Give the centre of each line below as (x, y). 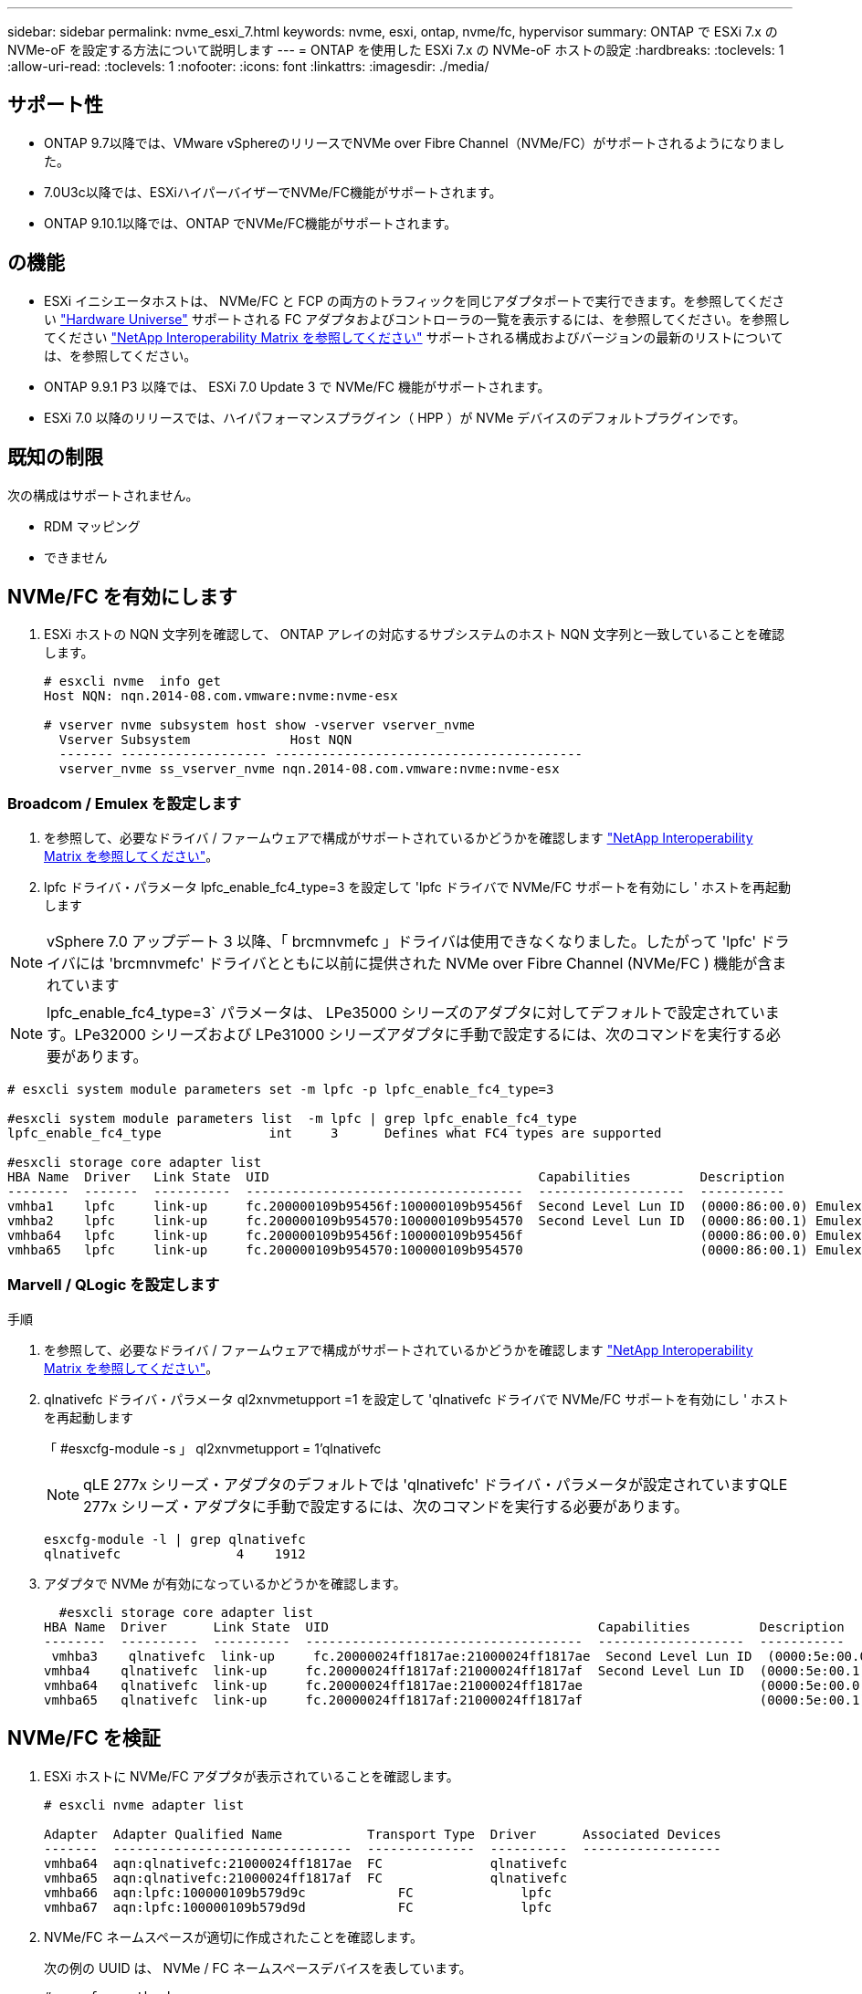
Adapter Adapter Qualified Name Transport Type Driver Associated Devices (383, 1834)
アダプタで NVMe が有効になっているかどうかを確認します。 (225, 1583)
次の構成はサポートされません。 (103, 495)
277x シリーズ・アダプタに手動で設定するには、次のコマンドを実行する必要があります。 (386, 1506)
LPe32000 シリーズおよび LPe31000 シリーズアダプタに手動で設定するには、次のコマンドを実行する (420, 1035)
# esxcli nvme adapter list (144, 1805)
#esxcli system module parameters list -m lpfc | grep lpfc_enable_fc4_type (292, 1119)
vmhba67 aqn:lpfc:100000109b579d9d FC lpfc (298, 1907)
